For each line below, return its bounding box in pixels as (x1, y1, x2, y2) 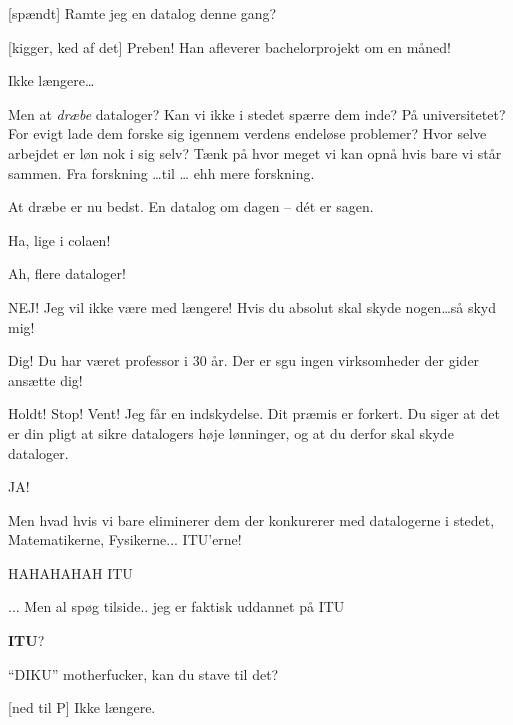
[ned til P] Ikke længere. (8, 697, 156, 718)
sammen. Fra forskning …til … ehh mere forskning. (8, 162, 315, 183)
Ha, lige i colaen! (8, 229, 111, 250)
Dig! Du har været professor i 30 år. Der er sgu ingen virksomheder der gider (8, 350, 480, 371)
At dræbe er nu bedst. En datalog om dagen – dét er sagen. (8, 196, 374, 217)
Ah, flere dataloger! (8, 263, 126, 284)
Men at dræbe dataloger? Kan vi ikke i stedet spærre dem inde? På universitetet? (8, 103, 506, 124)
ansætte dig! (8, 369, 83, 390)
